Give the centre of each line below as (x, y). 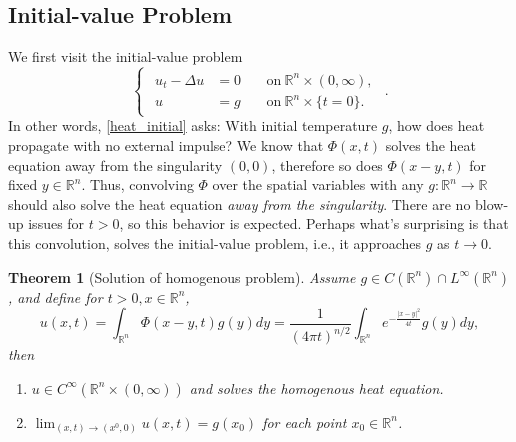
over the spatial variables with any (318, 184)
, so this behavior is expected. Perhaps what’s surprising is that (314, 223)
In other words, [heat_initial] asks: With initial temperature (193, 125)
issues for (56, 223)
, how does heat (436, 125)
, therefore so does (327, 164)
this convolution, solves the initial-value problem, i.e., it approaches (215, 242)
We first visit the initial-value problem (125, 56)
